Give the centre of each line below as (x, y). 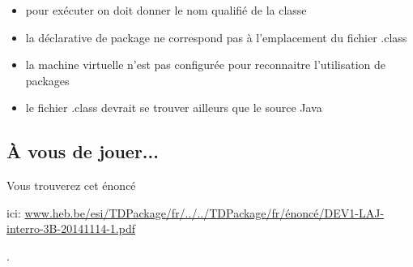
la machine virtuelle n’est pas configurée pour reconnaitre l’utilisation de (205, 65)
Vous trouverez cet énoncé (71, 185)
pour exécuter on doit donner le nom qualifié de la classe (166, 10)
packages (47, 80)
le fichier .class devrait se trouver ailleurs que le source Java (174, 108)
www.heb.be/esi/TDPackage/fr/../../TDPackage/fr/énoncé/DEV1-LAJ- (204, 212)
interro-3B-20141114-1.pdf (71, 228)
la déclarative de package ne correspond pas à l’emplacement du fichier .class (216, 37)
